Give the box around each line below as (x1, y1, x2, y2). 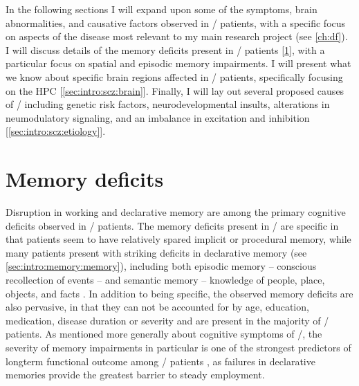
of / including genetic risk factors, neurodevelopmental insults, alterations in (6, 97, 330, 111)
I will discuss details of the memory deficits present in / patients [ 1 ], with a (6, 42, 325, 57)
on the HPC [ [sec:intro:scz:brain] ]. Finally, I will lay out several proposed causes (6, 83, 344, 98)
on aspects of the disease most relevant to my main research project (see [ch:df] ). (6, 29, 348, 44)
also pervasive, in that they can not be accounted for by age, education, (6, 300, 309, 314)
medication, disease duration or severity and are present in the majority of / (6, 313, 329, 327)
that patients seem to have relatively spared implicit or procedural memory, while (6, 232, 351, 246)
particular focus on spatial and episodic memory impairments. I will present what (6, 56, 351, 71)
